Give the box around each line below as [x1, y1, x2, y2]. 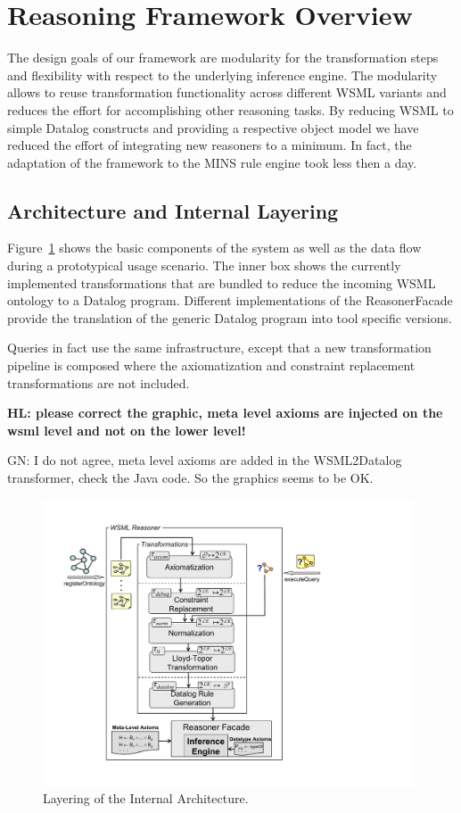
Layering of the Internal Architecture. [43, 789, 249, 808]
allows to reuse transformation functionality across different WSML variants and [7, 83, 447, 102]
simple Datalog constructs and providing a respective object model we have [7, 118, 419, 137]
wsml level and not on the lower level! [7, 420, 246, 439]
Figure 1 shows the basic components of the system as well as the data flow [7, 238, 422, 257]
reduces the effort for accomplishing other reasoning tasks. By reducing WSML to [7, 100, 454, 119]
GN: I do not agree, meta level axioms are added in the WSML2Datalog [7, 451, 402, 469]
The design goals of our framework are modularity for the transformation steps [7, 48, 439, 67]
